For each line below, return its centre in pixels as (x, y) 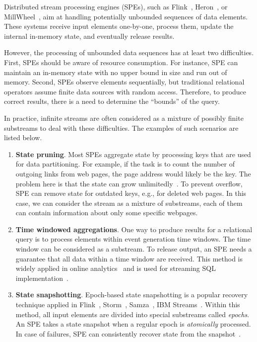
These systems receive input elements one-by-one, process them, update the (119, 26)
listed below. (23, 137)
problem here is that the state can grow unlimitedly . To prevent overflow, (129, 183)
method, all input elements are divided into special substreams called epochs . (132, 314)
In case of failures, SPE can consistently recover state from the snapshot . (128, 333)
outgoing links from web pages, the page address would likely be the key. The (133, 173)
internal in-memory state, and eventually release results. (89, 36)
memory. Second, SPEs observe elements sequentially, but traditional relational (124, 82)
